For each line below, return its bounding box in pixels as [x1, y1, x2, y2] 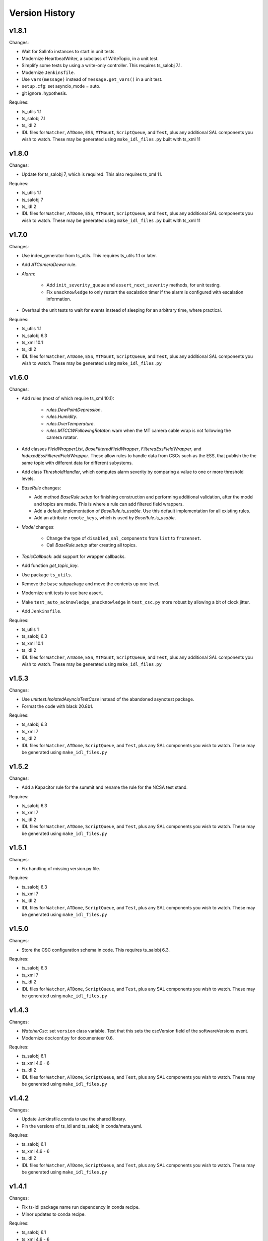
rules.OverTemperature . [46, 420, 95, 426]
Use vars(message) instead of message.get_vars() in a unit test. [21, 76, 163, 82]
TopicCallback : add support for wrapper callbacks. [21, 553, 126, 559]
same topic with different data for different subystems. [21, 460, 133, 466]
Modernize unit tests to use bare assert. [21, 590, 103, 596]
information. [46, 296, 71, 302]
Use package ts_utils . [21, 571, 72, 578]
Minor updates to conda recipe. [21, 1211, 86, 1217]
